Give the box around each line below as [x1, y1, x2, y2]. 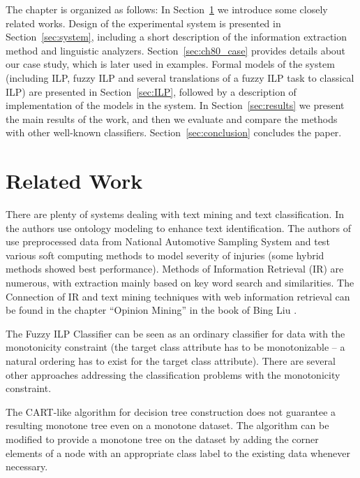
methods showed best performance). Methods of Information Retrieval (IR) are [6, 261, 344, 276]
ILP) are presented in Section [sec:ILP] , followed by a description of [6, 84, 297, 99]
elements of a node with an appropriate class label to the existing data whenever [6, 445, 350, 460]
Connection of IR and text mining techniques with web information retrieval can [6, 289, 350, 303]
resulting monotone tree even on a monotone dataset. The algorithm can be [6, 418, 329, 433]
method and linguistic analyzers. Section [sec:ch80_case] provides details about [6, 43, 346, 57]
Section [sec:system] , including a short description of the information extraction [6, 29, 347, 44]
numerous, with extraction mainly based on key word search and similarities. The [6, 275, 354, 290]
